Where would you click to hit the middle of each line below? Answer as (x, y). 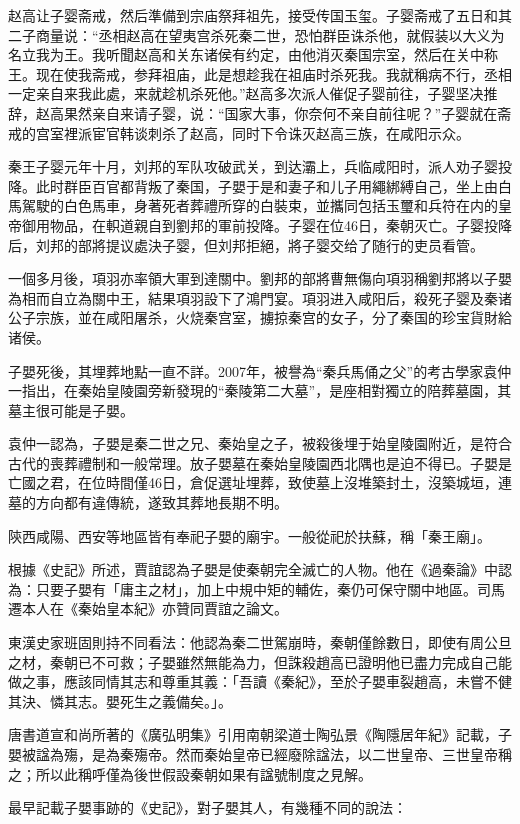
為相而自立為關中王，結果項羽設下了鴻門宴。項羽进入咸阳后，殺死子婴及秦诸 (260, 297)
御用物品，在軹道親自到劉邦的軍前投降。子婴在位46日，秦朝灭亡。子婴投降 (266, 224)
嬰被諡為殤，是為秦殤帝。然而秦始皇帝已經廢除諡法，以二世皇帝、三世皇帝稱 (260, 754)
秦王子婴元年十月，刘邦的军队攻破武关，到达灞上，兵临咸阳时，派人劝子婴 (253, 166)
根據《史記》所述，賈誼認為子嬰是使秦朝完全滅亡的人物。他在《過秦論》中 (253, 569)
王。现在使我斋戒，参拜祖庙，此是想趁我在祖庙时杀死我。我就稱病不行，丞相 (260, 73)
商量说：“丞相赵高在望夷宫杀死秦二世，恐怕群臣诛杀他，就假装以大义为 (270, 34)
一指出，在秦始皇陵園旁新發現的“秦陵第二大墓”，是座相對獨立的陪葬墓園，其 (260, 390)
